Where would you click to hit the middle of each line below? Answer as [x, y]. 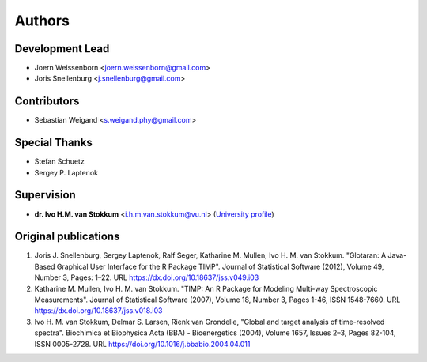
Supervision [45, 195]
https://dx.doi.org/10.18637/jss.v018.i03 [98, 311]
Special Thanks [53, 143]
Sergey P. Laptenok [66, 172]
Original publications [67, 237]
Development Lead [62, 49]
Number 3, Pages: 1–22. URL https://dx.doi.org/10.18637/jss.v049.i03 [147, 277]
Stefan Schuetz [59, 161]
